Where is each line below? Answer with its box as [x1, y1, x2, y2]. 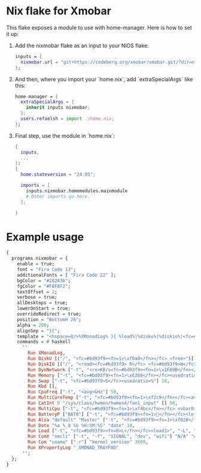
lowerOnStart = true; [17, 305, 71, 312]
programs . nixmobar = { [11, 256, 68, 262]
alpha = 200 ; [17, 322, 50, 328]
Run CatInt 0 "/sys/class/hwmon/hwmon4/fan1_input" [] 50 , [28, 400, 178, 406]
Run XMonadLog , [28, 350, 66, 356]
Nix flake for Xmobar [6, 4, 112, 18]
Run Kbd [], [28, 383, 58, 390]
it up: [6, 30, 19, 37]
